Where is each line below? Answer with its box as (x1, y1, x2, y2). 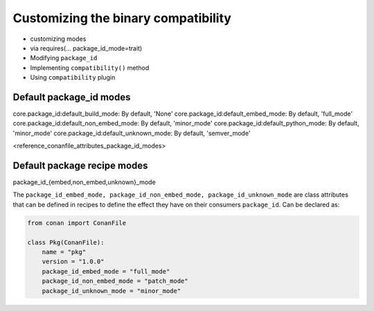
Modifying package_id (30, 54, 98, 62)
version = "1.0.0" (42, 258, 105, 266)
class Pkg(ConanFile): (27, 238, 105, 246)
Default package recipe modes (12, 160, 148, 171)
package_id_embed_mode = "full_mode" (42, 267, 170, 275)
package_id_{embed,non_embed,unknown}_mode (12, 178, 156, 186)
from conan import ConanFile (27, 219, 127, 226)
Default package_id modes (12, 91, 131, 103)
